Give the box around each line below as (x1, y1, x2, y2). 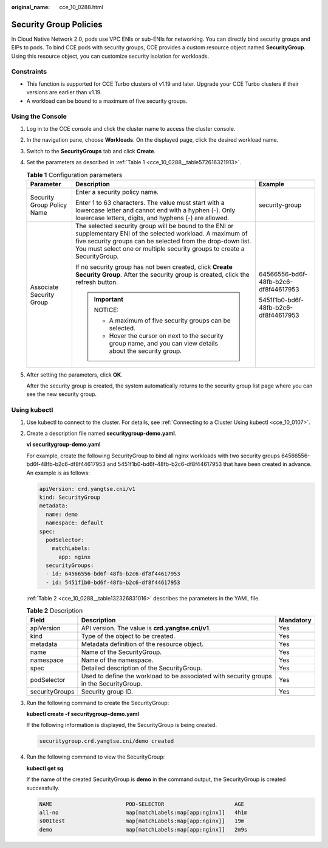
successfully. (26, 784, 60, 791)
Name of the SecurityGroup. (81, 648, 162, 656)
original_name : (11, 4, 50, 10)
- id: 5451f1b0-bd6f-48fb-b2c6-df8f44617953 (46, 579, 180, 586)
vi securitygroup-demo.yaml (26, 441, 101, 448)
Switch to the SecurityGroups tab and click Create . (26, 147, 156, 155)
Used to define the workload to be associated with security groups (81, 672, 272, 680)
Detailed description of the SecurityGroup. (81, 664, 203, 672)
